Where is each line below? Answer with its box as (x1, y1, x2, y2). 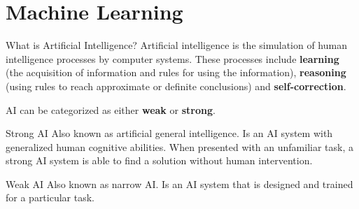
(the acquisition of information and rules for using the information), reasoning (6, 65, 346, 80)
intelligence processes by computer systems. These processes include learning (6, 51, 339, 66)
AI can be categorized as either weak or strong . (6, 102, 216, 117)
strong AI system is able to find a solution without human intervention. (6, 153, 313, 168)
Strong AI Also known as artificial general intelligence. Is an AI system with (6, 126, 333, 140)
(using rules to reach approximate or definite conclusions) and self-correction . (6, 78, 346, 93)
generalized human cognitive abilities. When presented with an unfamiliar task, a (6, 139, 353, 154)
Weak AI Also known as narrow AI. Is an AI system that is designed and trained (6, 176, 353, 191)
